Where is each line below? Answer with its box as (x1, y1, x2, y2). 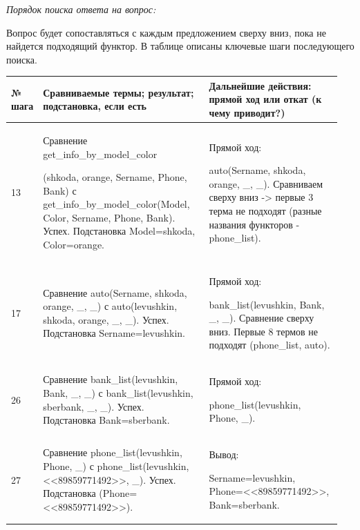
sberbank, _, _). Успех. (43, 399, 144, 413)
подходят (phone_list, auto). (209, 337, 330, 352)
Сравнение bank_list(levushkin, (43, 372, 178, 386)
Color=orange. (43, 237, 105, 252)
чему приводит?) (209, 106, 285, 120)
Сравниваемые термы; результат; (43, 85, 194, 99)
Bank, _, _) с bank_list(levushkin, (43, 385, 193, 400)
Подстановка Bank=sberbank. (43, 413, 170, 427)
